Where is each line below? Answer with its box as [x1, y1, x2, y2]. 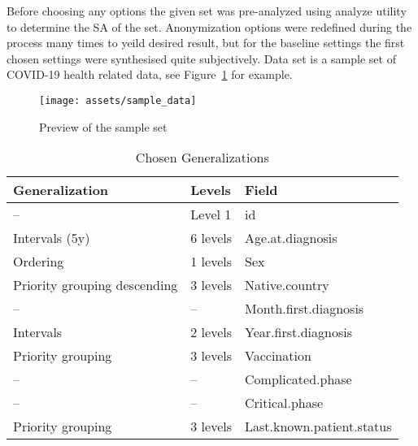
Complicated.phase [245, 370, 352, 389]
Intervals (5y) [13, 228, 90, 248]
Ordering [13, 252, 64, 271]
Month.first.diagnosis [245, 299, 364, 318]
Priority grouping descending [13, 275, 178, 295]
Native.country [245, 275, 329, 295]
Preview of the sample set [39, 118, 168, 135]
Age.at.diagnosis [245, 228, 337, 248]
